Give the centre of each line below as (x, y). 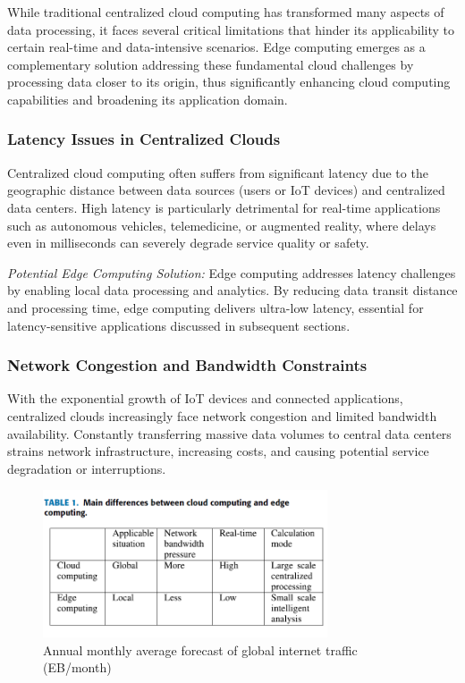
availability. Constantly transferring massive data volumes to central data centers (229, 433)
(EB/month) (77, 667)
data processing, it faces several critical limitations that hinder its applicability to (231, 29)
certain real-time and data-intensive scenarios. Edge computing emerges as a (216, 47)
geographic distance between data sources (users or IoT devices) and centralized (226, 190)
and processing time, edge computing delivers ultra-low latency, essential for (216, 307)
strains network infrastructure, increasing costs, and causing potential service (218, 451)
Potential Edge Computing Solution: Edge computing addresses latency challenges (232, 272)
